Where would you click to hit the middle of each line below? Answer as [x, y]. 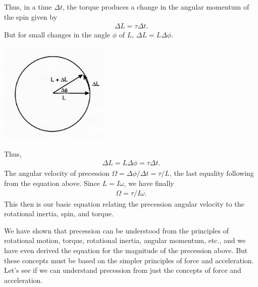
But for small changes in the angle [57, 35]
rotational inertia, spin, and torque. [59, 213]
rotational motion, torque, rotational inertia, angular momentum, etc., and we [125, 240]
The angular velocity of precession [57, 173]
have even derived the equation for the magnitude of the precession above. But [126, 250]
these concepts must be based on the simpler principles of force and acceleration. [129, 260]
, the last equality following [212, 173]
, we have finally [149, 183]
